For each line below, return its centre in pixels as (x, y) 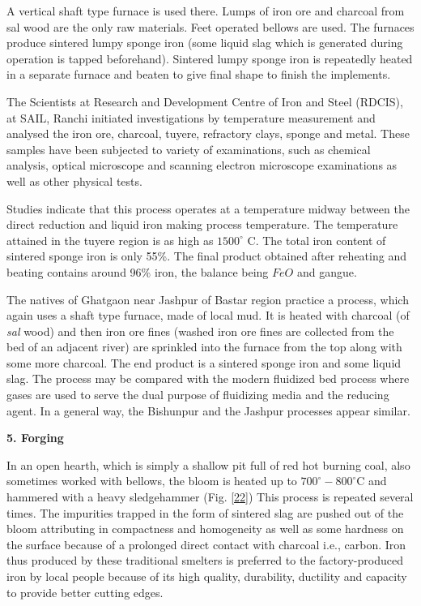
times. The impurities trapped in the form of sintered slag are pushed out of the (205, 512)
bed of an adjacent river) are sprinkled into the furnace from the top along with (204, 347)
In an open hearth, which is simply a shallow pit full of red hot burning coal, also (208, 464)
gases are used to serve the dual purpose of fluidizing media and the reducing (198, 395)
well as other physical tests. (74, 181)
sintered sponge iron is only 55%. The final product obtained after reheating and (206, 256)
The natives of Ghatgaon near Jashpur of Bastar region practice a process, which (208, 299)
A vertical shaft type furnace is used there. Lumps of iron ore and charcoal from (206, 11)
